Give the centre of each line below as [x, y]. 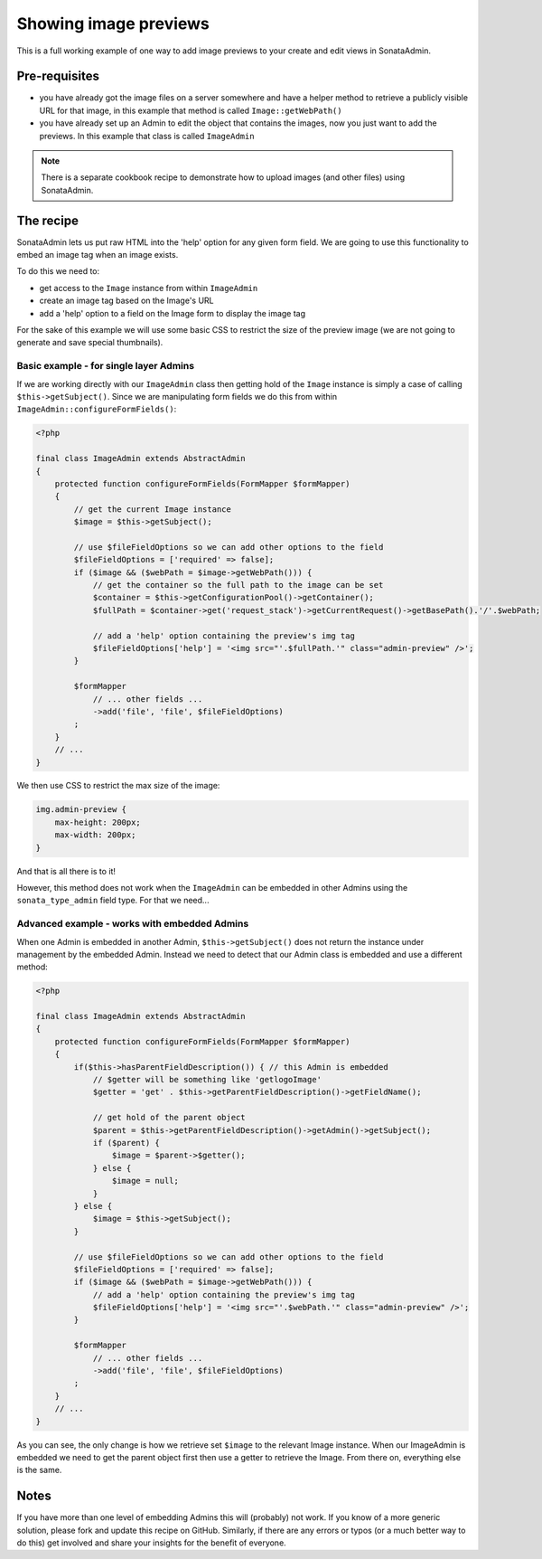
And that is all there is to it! [66, 871]
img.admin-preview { [81, 810]
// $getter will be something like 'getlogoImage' [207, 1080]
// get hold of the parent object [169, 1118]
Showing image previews [113, 24]
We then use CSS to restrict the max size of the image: [118, 786]
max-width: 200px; [95, 835]
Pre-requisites [58, 76]
